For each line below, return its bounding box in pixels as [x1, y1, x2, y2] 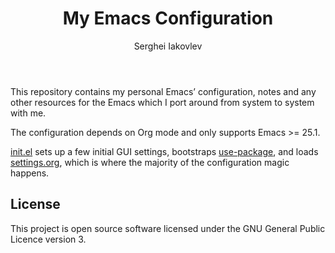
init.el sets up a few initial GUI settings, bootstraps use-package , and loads [10, 145, 319, 157]
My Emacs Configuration [62, 7, 274, 30]
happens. [10, 167, 50, 179]
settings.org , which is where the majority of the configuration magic [10, 156, 290, 168]
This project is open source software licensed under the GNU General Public [10, 222, 326, 234]
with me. [10, 107, 47, 119]
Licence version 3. [10, 233, 87, 245]
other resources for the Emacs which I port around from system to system [10, 96, 315, 108]
